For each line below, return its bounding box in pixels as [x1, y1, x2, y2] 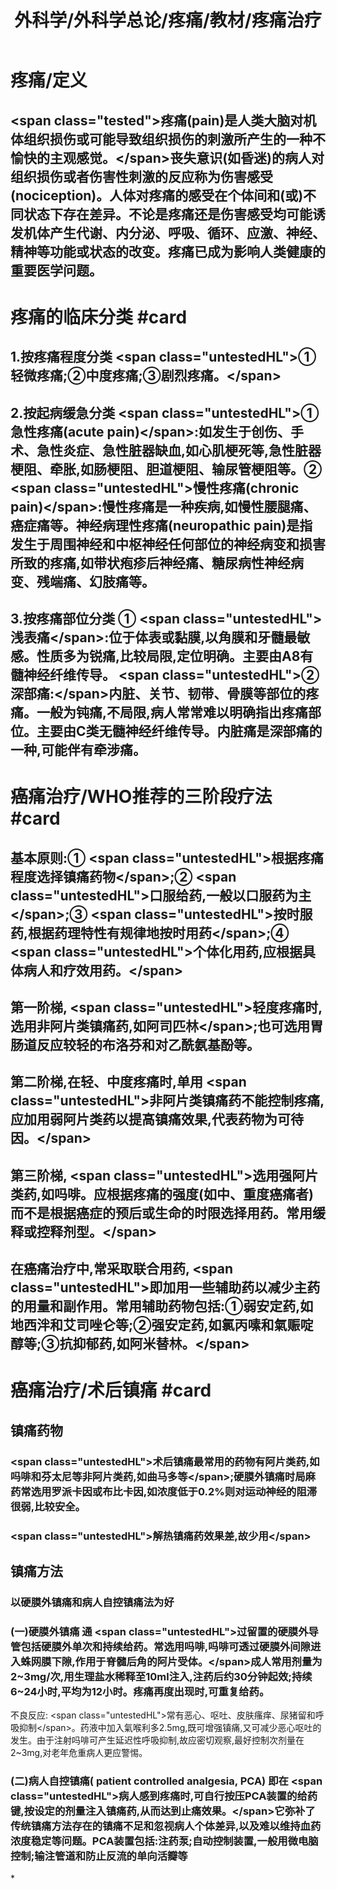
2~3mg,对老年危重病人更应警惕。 [10, 1747, 148, 1759]
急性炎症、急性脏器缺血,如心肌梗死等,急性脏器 [36, 442, 322, 459]
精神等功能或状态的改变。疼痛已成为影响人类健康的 [10, 243, 326, 260]
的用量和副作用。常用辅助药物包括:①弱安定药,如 [10, 1298, 314, 1315]
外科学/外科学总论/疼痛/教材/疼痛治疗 [14, 9, 322, 32]
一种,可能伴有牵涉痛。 [10, 741, 147, 758]
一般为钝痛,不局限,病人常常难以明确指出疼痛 [36, 704, 309, 721]
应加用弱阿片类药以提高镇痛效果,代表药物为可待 [10, 1111, 305, 1128]
